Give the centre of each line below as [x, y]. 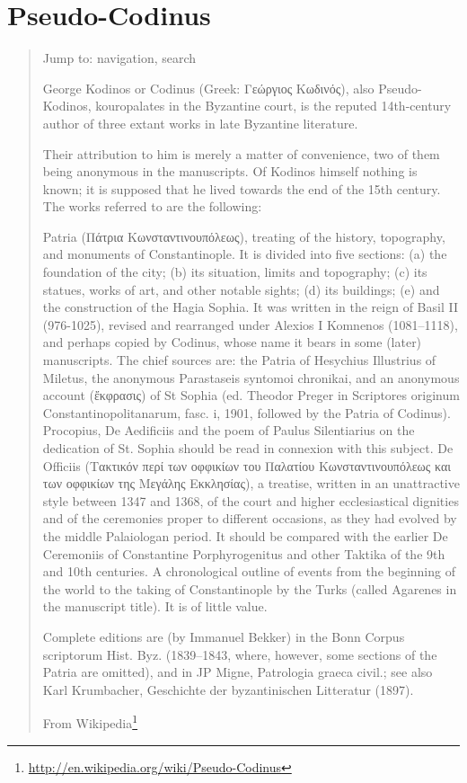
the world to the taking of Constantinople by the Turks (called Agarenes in [250, 588]
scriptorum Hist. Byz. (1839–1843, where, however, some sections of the [240, 654]
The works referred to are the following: [152, 206]
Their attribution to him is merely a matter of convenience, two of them [241, 153]
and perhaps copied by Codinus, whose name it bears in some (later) [232, 342]
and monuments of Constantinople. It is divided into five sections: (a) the [245, 254]
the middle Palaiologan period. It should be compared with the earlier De [245, 535]
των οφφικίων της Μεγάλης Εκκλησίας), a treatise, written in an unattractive [251, 483]
